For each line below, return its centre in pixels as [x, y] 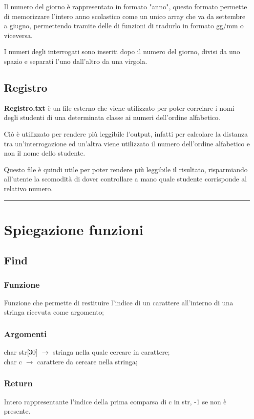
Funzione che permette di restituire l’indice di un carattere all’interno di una [119, 302]
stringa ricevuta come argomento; [54, 312]
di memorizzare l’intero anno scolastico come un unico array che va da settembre [125, 16]
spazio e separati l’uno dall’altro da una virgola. [76, 61]
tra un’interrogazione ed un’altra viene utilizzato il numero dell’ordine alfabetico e [127, 143]
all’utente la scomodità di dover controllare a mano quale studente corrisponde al [126, 179]
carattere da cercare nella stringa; [87, 361]
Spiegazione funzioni [74, 229]
